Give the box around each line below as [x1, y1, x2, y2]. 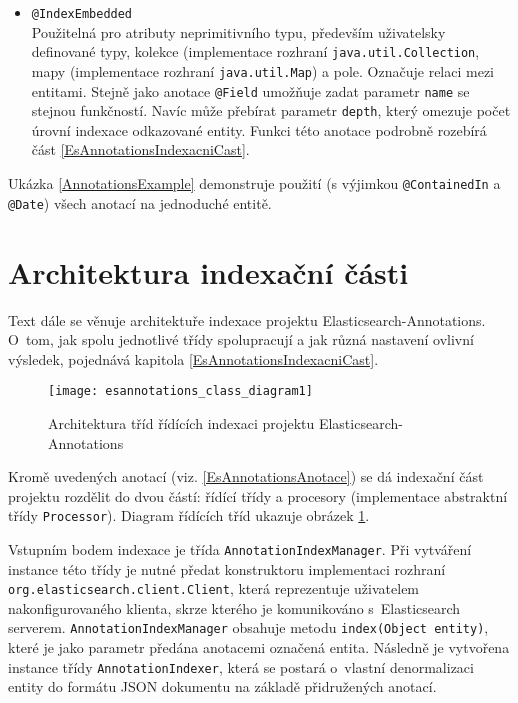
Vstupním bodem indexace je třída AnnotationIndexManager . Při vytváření [8, 538, 472, 559]
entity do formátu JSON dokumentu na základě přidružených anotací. [8, 676, 437, 697]
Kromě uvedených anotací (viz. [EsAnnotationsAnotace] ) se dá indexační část [8, 466, 484, 487]
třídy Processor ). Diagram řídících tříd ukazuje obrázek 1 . [8, 505, 370, 526]
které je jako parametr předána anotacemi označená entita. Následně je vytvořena [8, 637, 510, 658]
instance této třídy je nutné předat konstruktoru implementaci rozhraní [8, 558, 446, 579]
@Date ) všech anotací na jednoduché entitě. [8, 192, 272, 213]
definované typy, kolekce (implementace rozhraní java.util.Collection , [31, 41, 480, 62]
